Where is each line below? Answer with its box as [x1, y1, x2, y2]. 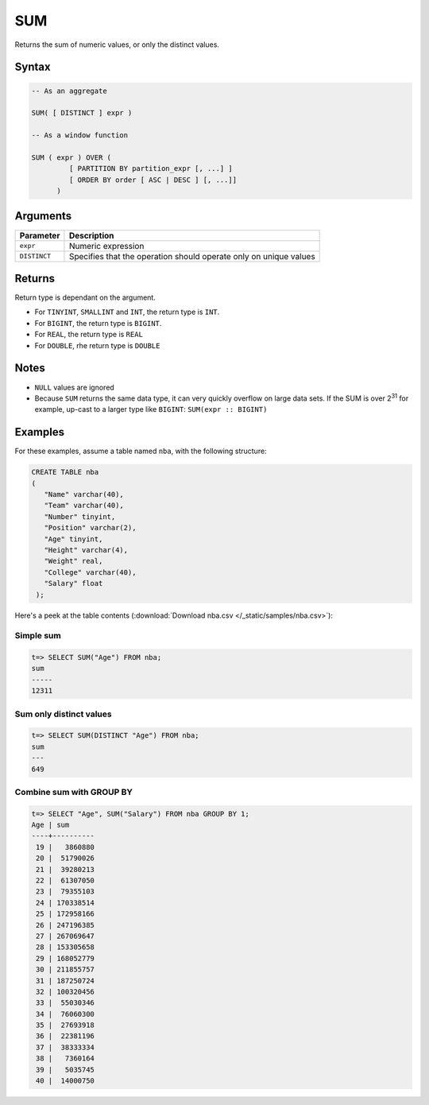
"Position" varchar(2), [44, 523, 137, 533]
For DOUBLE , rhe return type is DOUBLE [34, 340, 160, 350]
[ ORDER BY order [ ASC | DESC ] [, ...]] [68, 175, 238, 184]
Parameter [19, 230, 60, 241]
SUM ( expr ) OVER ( [31, 153, 111, 162]
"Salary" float [44, 579, 103, 588]
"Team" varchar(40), [44, 501, 125, 510]
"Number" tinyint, [44, 512, 116, 521]
